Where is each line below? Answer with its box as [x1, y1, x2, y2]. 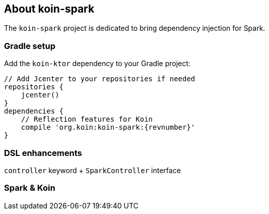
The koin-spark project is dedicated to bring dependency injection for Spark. [4, 24, 265, 33]
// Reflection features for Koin [21, 115, 153, 124]
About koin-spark [4, 3, 95, 15]
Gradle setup [4, 40, 55, 51]
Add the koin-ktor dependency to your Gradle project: [4, 59, 190, 68]
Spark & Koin [4, 183, 55, 193]
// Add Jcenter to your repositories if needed [4, 75, 195, 83]
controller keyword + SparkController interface [4, 166, 181, 175]
